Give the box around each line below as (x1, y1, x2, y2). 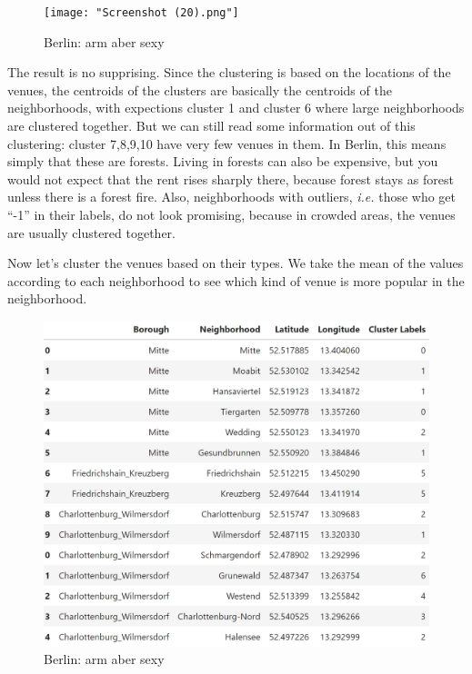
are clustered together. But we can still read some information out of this (7, 116, 416, 135)
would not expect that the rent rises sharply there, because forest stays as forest (7, 169, 454, 188)
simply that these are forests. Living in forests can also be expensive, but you (7, 152, 438, 171)
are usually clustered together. (7, 223, 176, 242)
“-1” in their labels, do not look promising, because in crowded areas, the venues (7, 205, 456, 223)
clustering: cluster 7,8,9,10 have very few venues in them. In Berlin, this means (7, 134, 447, 153)
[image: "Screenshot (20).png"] (44, 6, 239, 19)
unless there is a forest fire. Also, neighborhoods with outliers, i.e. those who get (7, 187, 457, 206)
